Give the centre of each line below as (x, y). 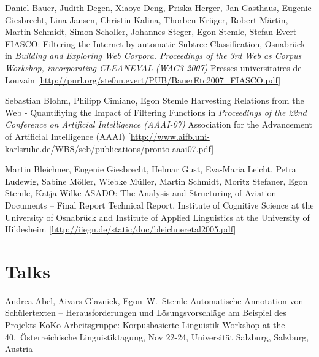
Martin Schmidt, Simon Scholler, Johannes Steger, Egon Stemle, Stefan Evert (151, 32)
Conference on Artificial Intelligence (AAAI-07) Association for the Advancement (159, 124)
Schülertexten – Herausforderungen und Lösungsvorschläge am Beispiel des (146, 313)
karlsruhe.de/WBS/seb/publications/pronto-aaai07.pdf (108, 148)
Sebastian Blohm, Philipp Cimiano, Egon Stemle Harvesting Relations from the (155, 100)
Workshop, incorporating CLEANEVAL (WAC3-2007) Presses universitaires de (153, 67)
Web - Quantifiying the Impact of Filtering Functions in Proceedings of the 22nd (156, 112)
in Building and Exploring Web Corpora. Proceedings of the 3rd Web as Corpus (153, 56)
